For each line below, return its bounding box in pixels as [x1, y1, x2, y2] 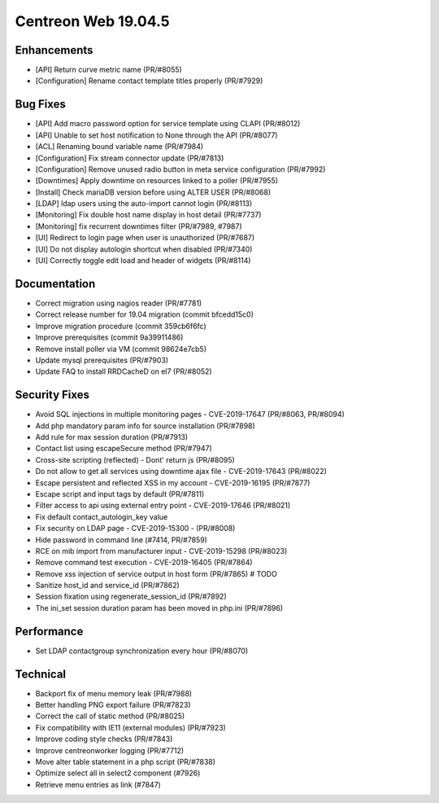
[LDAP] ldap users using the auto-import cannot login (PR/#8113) [35, 199, 253, 208]
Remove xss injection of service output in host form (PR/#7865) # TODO [35, 568, 278, 578]
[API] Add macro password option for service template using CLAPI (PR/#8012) [35, 119, 301, 129]
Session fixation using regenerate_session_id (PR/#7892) [35, 591, 227, 602]
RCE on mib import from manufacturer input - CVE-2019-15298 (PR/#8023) [35, 546, 288, 555]
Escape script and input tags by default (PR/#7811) [35, 489, 205, 498]
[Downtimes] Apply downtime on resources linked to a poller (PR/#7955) [35, 176, 279, 186]
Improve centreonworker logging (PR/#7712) [35, 745, 185, 755]
